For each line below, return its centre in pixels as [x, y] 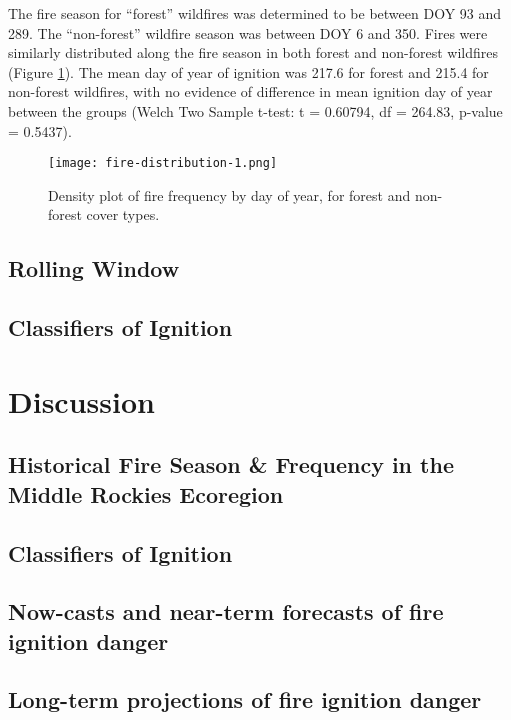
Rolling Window [94, 268]
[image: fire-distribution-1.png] [163, 163]
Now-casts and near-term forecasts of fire [226, 611]
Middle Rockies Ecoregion [146, 493]
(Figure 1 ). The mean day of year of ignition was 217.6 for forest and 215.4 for [248, 71]
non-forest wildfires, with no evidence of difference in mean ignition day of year [250, 91]
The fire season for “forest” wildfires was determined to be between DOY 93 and [255, 13]
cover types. [123, 214]
